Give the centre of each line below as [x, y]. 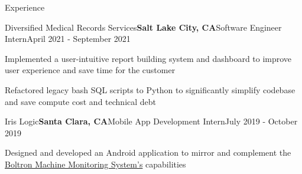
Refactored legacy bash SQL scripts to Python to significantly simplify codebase [150, 89]
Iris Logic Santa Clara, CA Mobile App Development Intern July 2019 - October [151, 121]
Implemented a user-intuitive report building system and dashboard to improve [148, 58]
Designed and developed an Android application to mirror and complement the [148, 152]
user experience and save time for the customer [90, 70]
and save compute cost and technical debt [81, 101]
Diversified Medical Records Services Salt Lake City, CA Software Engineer [143, 27]
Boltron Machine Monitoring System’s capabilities [95, 164]
